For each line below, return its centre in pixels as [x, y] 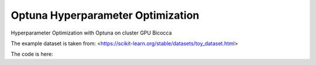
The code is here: [32, 54]
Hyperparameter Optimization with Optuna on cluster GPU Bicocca [91, 33]
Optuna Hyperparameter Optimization [105, 15]
